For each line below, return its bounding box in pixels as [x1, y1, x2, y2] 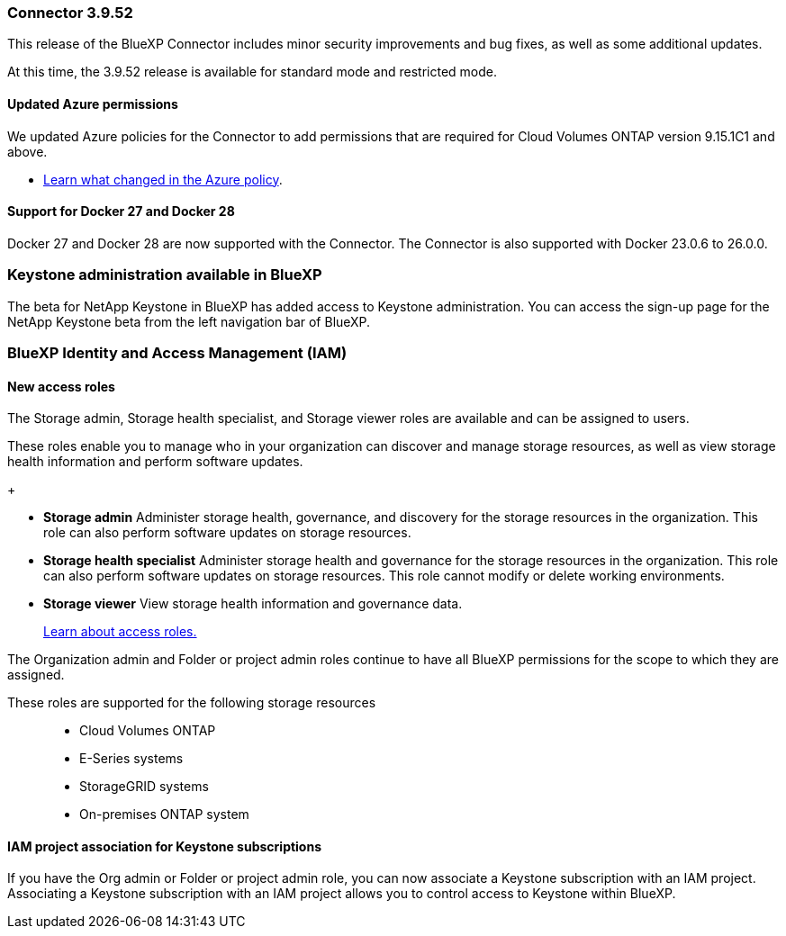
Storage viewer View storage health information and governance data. [43, 596, 463, 612]
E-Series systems [79, 751, 184, 767]
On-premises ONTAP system [79, 806, 249, 823]
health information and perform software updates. [7, 454, 303, 470]
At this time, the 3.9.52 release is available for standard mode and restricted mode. [7, 64, 498, 80]
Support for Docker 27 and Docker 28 [7, 203, 235, 220]
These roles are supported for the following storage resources [7, 695, 376, 711]
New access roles [7, 378, 115, 394]
